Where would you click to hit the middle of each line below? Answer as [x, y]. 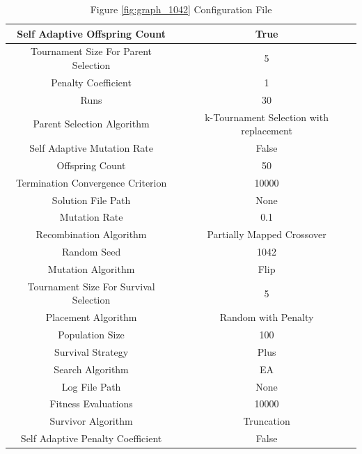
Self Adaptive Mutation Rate [91, 148]
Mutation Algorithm [91, 268]
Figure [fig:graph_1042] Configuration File [181, 9]
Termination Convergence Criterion [91, 182]
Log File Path [91, 386]
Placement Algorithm [91, 317]
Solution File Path [91, 199]
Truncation [267, 421]
